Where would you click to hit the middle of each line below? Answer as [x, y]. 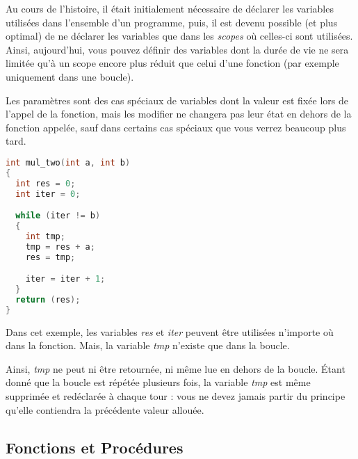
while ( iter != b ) [58, 216]
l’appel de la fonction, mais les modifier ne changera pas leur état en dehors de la [179, 114]
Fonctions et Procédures [95, 447]
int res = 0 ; [46, 183]
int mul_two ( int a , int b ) [68, 162]
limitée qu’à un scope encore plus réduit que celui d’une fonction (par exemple [172, 63]
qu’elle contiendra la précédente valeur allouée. [105, 409]
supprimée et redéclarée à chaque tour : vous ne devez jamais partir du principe [176, 396]
